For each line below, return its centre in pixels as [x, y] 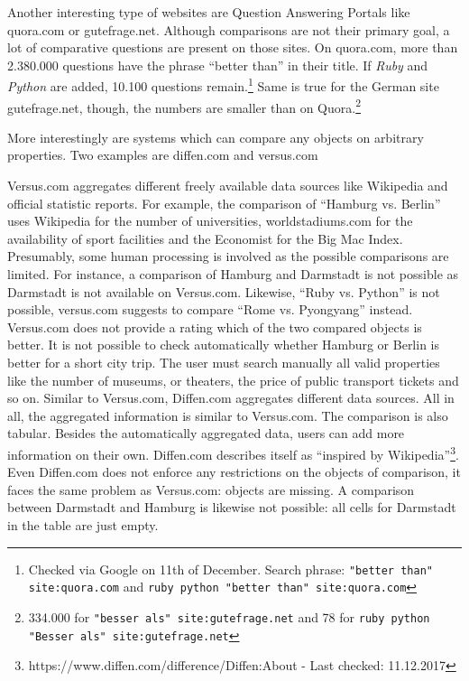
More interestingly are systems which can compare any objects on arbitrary [216, 137]
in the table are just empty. [83, 525]
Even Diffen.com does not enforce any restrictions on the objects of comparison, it [234, 472]
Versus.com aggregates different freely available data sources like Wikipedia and [228, 186]
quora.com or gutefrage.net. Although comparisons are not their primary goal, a [229, 29]
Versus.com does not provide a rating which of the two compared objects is [215, 327]
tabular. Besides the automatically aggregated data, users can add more [206, 433]
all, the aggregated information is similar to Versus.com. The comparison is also [228, 415]
